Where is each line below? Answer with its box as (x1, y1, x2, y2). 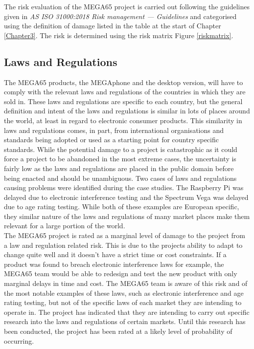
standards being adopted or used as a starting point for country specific (4, 134, 219, 145)
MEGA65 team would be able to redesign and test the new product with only (4, 268, 237, 279)
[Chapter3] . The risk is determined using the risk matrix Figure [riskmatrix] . (4, 30, 233, 40)
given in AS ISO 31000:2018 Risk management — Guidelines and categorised (4, 11, 237, 21)
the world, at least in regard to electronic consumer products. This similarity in (4, 115, 242, 125)
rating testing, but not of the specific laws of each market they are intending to (4, 297, 242, 307)
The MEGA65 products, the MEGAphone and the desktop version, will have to (4, 77, 243, 87)
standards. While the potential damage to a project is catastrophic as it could (4, 144, 237, 154)
